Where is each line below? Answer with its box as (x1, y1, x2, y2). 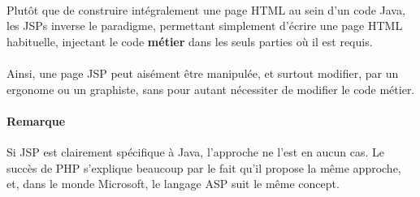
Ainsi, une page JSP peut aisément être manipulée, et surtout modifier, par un (6, 64, 399, 81)
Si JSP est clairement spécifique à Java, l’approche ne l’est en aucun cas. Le (6, 143, 385, 160)
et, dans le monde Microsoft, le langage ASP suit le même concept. (6, 175, 340, 192)
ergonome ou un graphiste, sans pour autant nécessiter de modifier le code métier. (6, 80, 415, 97)
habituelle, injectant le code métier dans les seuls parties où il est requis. (6, 32, 373, 49)
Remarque (6, 112, 66, 129)
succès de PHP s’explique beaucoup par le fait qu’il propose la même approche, (6, 159, 401, 176)
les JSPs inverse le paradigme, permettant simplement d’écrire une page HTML (6, 17, 403, 34)
